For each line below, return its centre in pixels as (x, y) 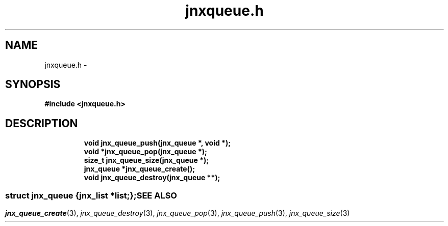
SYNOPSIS (33, 84)
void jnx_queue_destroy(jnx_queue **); (152, 178)
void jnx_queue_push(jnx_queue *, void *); (157, 143)
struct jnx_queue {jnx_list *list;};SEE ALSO (91, 195)
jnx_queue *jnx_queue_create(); (139, 169)
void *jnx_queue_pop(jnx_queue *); (145, 152)
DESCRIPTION (42, 123)
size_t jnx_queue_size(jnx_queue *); (146, 160)
